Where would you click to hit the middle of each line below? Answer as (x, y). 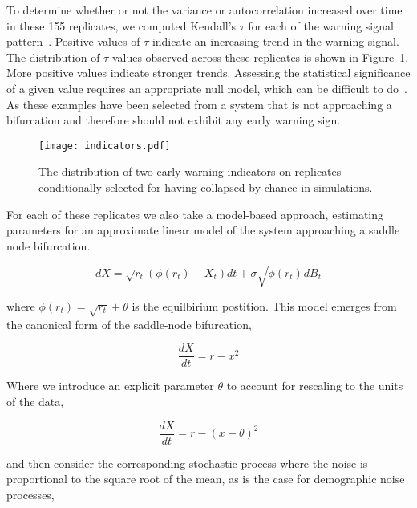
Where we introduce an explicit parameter (110, 386)
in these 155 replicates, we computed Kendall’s (121, 25)
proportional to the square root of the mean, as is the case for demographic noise (206, 479)
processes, (30, 494)
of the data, (35, 401)
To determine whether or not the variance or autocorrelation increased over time (204, 10)
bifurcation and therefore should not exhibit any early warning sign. (174, 120)
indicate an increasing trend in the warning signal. (275, 41)
